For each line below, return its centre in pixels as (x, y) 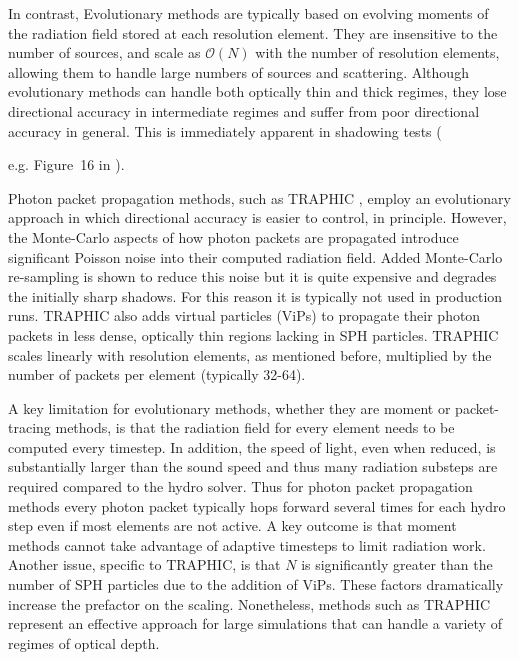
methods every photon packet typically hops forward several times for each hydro (257, 505)
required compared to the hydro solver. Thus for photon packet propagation (240, 486)
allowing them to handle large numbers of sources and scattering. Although (238, 71)
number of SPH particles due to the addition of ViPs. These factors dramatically (256, 584)
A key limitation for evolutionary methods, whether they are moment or (229, 407)
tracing (29, 427)
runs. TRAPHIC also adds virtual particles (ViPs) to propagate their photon (244, 315)
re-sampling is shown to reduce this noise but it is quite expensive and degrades (252, 276)
